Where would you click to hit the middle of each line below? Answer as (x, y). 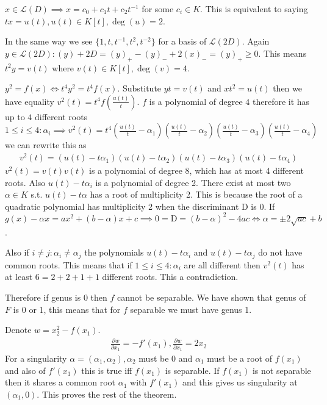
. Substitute (139, 88)
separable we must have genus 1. (191, 309)
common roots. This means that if (69, 264)
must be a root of (239, 358)
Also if (17, 252)
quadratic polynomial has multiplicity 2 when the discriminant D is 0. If (140, 206)
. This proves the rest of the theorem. (107, 394)
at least (19, 277)
